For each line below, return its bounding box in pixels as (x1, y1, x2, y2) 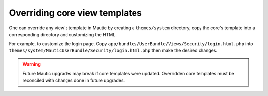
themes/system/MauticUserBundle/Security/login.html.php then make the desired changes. (9, 48, 218, 53)
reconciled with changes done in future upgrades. (22, 77, 125, 83)
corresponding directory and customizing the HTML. (9, 31, 117, 37)
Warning (22, 61, 41, 67)
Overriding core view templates (9, 7, 142, 18)
